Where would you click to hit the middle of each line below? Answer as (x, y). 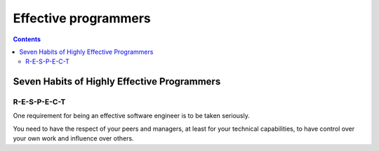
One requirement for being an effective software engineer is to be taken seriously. (132, 116)
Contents (27, 39)
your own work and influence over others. (73, 138)
